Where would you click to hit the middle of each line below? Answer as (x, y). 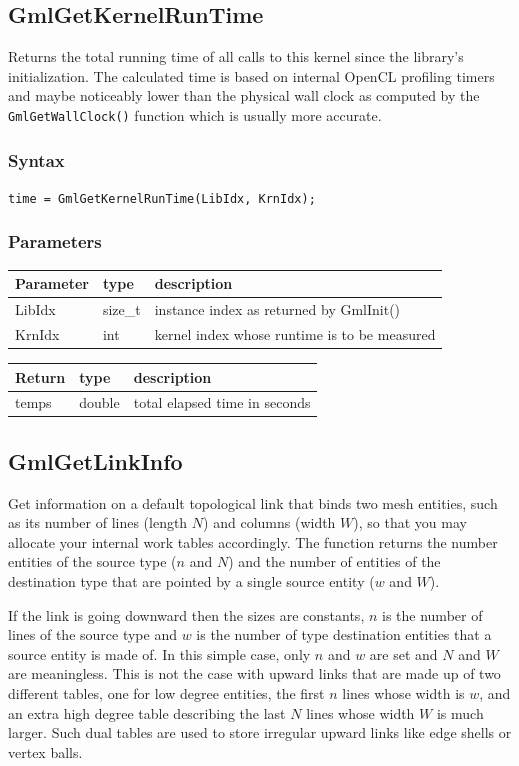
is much (460, 712)
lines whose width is (403, 693)
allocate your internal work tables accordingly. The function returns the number (253, 541)
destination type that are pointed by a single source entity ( (191, 581)
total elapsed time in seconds (222, 402)
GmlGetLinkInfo (95, 460)
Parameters (55, 241)
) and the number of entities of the (334, 561)
